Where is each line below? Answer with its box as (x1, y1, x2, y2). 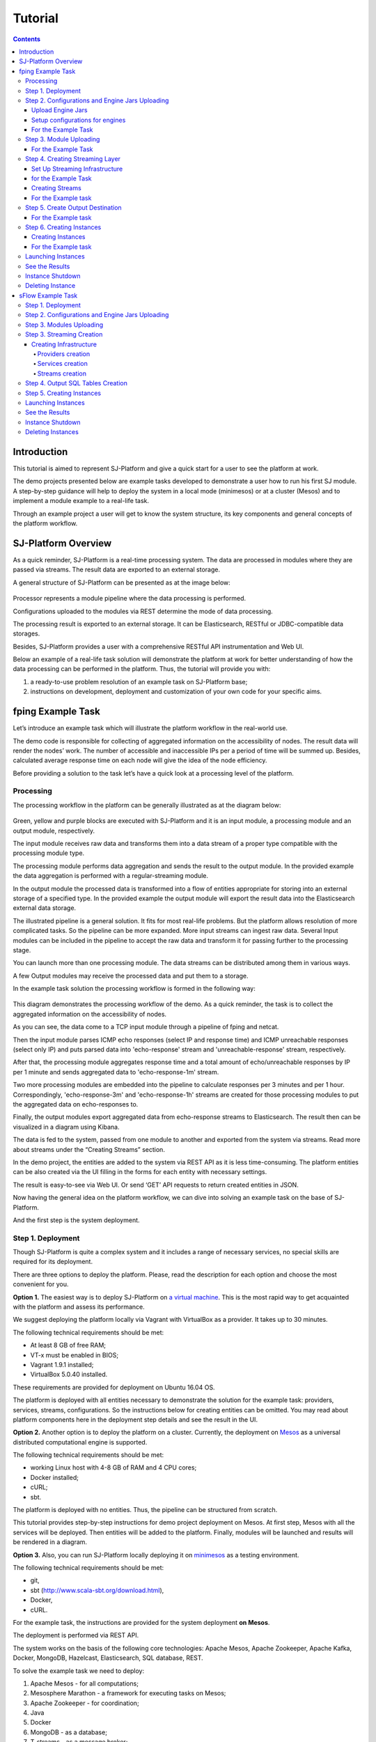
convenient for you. (13, 1280, 69, 1288)
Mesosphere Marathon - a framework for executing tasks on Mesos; (30, 1689, 226, 1697)
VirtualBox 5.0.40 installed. (30, 1370, 108, 1379)
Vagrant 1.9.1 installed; (30, 1360, 94, 1369)
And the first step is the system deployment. (13, 1216, 140, 1224)
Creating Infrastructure (31, 340, 97, 348)
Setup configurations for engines (31, 116, 126, 124)
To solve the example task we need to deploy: (13, 1666, 145, 1675)
